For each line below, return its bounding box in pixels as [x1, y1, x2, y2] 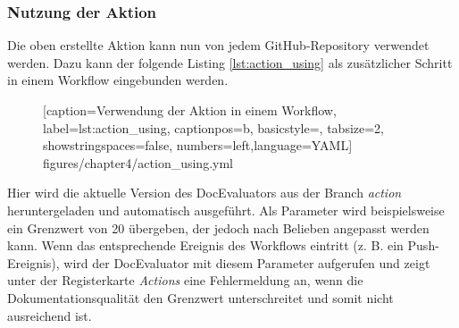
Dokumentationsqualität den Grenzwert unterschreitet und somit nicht [7, 288, 394, 307]
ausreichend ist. [7, 306, 92, 324]
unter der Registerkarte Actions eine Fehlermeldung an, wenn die [7, 271, 363, 290]
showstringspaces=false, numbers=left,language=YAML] [43, 136, 353, 155]
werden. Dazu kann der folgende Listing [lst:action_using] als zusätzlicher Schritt [7, 53, 453, 71]
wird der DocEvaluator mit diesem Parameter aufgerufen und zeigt [63, 253, 430, 272]
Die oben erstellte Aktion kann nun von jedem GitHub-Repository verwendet [7, 36, 430, 55]
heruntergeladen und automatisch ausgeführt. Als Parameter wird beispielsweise [7, 200, 445, 219]
